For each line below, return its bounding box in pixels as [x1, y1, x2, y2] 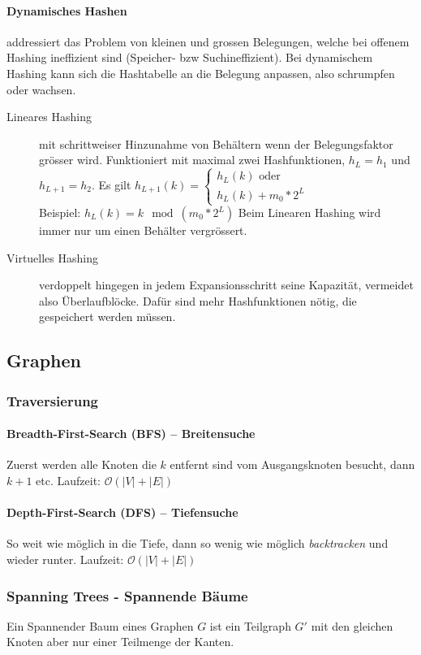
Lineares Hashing [6, 108, 92, 125]
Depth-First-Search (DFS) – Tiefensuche [6, 504, 238, 521]
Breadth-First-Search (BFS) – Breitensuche [6, 425, 256, 442]
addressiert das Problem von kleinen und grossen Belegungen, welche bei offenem [6, 33, 410, 50]
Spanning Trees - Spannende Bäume [6, 585, 248, 605]
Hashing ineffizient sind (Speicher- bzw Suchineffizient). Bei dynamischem [6, 49, 373, 66]
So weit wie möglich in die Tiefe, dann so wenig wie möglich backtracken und [6, 535, 389, 552]
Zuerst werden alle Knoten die [6, 456, 157, 473]
